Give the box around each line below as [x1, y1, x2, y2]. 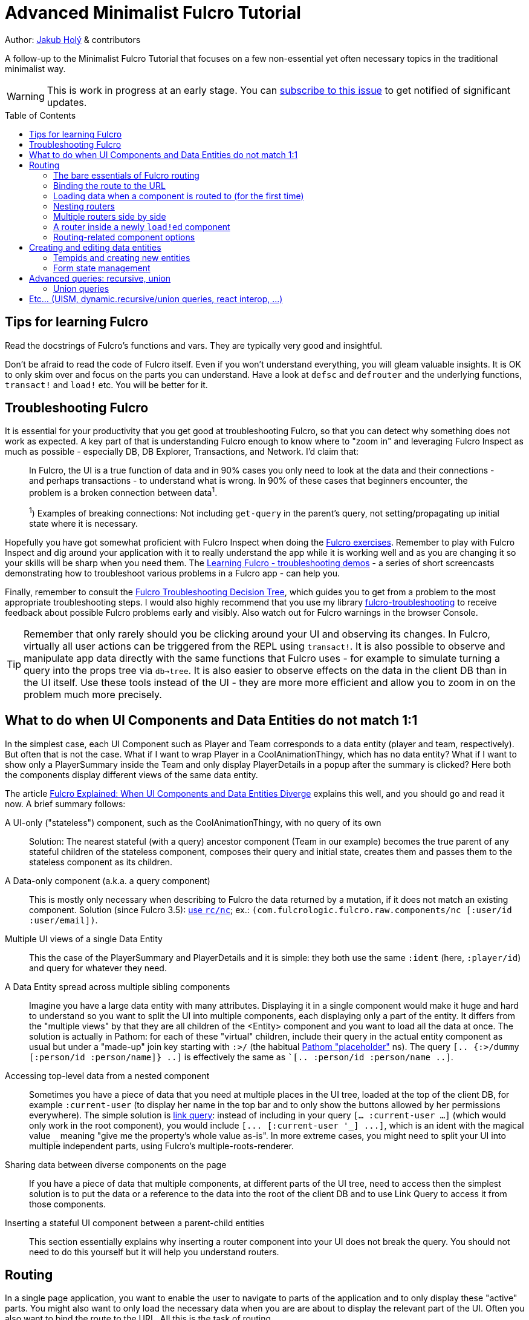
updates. [47, 96, 87, 108]
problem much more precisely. [24, 688, 162, 701]
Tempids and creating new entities [53, 252, 190, 263]
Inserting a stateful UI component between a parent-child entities [5, 1217, 265, 1228]
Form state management [53, 262, 151, 273]
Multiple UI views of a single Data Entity [5, 933, 163, 944]
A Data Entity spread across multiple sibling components [5, 981, 230, 992]
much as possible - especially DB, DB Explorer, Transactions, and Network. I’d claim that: [5, 446, 359, 457]
